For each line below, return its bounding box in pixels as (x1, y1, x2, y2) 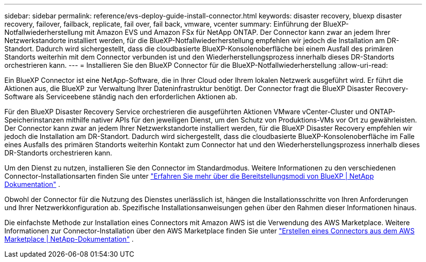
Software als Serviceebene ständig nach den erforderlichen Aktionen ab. (4, 92, 238, 101)
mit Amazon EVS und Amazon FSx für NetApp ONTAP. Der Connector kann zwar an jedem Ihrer (85, 28, 391, 36)
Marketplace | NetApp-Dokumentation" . (4, 235, 134, 243)
